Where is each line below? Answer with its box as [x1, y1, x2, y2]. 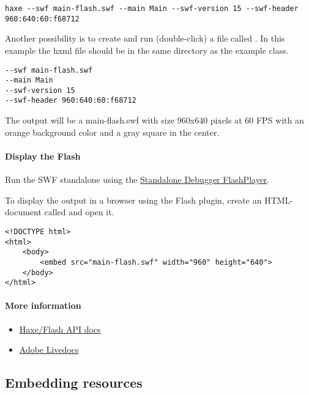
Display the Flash [5, 149, 81, 162]
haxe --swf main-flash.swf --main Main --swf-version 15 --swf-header [5, 4, 299, 13]
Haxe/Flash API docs [19, 322, 101, 335]
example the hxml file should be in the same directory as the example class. [5, 43, 289, 56]
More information [5, 299, 81, 312]
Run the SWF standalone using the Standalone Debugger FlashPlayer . [5, 173, 270, 186]
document [5, 205, 42, 218]
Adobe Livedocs [19, 343, 79, 356]
